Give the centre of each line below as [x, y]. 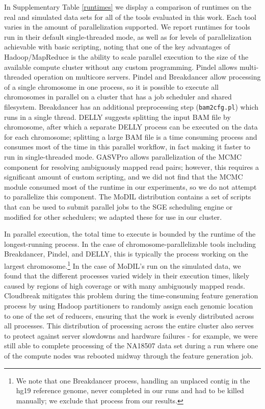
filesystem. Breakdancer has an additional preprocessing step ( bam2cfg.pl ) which [131, 106]
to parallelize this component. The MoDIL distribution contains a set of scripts [128, 197]
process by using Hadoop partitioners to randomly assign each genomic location [129, 305]
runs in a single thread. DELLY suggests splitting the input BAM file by [117, 117]
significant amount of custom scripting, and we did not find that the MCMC [124, 177]
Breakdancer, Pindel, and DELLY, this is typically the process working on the [126, 254]
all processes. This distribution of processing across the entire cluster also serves [129, 326]
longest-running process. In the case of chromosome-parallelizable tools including [130, 244]
